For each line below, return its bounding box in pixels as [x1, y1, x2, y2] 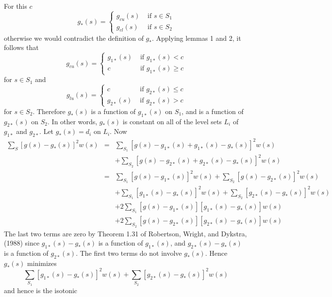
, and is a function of [182, 106, 244, 116]
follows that [4, 42, 39, 52]
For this [4, 1, 27, 11]
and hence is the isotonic [4, 285, 78, 295]
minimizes [27, 258, 57, 268]
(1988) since [4, 238, 40, 248]
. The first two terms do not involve [76, 248, 182, 258]
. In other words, [48, 116, 98, 126]
